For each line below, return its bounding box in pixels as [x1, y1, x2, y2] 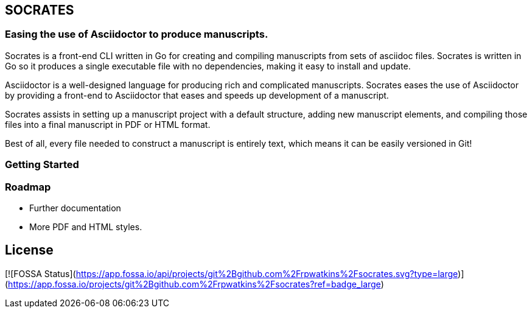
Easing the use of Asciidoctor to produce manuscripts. [5, 28, 268, 41]
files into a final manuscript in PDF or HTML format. [5, 119, 211, 130]
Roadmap [5, 180, 51, 193]
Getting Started [5, 158, 79, 171]
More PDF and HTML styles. [29, 221, 142, 232]
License [5, 242, 54, 258]
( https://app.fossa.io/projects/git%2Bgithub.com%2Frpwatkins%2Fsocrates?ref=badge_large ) [5, 278, 384, 289]
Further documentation [29, 202, 121, 213]
